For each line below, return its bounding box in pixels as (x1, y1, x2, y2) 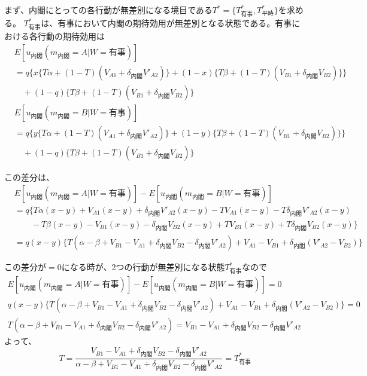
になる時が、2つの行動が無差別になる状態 (61, 261, 225, 273)
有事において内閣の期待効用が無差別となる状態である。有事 (57, 17, 292, 29)
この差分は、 (4, 171, 54, 184)
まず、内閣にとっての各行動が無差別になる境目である (4, 4, 213, 16)
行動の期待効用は (37, 30, 105, 42)
